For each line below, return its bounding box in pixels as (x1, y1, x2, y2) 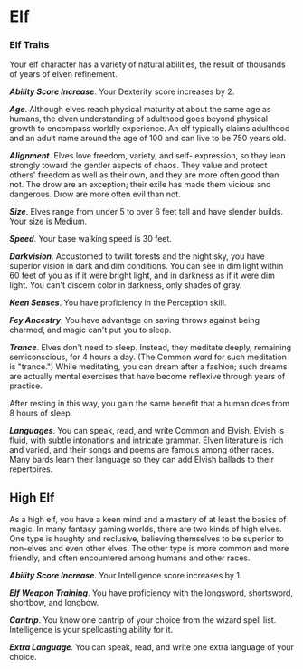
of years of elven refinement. (9, 69, 118, 80)
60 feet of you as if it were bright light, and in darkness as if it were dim (9, 270, 276, 282)
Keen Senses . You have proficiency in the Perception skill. (9, 297, 227, 309)
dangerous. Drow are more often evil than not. (9, 188, 181, 200)
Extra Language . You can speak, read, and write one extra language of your (9, 642, 294, 653)
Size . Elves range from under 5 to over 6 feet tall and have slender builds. (9, 206, 283, 217)
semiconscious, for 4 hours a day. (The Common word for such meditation (9, 351, 288, 363)
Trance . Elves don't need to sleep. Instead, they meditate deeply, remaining (9, 342, 292, 353)
